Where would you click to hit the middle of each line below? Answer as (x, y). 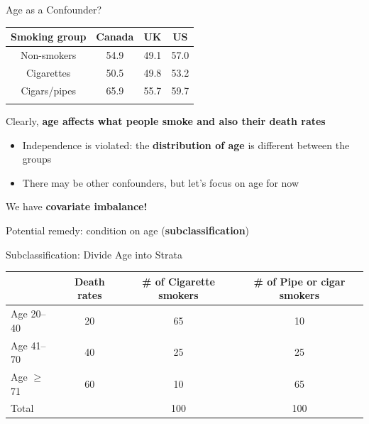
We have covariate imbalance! (77, 206)
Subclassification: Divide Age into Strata (94, 254)
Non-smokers (49, 54)
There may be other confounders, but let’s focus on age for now (161, 182)
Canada (115, 37)
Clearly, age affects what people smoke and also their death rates (166, 120)
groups (37, 159)
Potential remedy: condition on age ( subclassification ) (128, 230)
